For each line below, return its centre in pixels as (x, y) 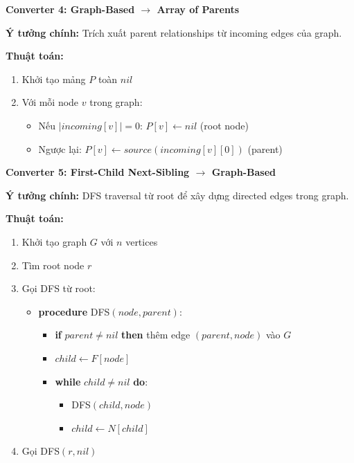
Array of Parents (198, 9)
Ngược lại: (60, 148)
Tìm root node (53, 265)
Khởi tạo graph (54, 241)
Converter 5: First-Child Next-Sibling (98, 172)
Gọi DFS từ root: (59, 288)
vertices (142, 241)
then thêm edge (156, 335)
